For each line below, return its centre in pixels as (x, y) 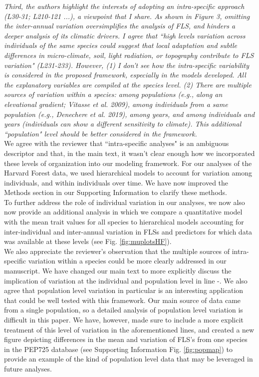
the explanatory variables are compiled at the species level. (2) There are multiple (128, 84)
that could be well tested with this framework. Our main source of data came (123, 300)
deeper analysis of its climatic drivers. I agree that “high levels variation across (125, 35)
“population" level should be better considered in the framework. (101, 133)
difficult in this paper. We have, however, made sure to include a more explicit (124, 319)
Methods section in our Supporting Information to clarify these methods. (116, 192)
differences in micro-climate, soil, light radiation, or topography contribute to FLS (129, 55)
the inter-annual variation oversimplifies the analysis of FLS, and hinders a (120, 26)
